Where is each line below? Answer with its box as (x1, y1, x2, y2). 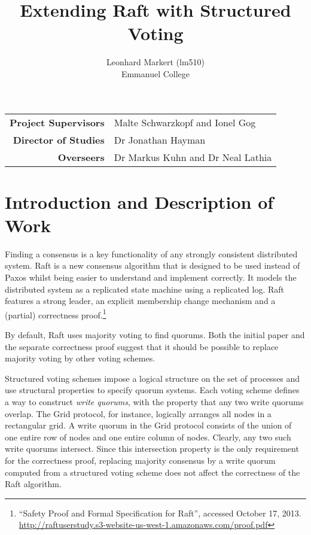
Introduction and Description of (5, 189, 274, 214)
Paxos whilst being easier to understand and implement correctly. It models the (5, 271, 297, 283)
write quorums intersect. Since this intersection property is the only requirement (5, 442, 299, 455)
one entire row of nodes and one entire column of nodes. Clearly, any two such (5, 430, 291, 443)
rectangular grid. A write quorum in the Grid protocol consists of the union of (5, 419, 292, 431)
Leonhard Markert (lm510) (106, 56, 205, 68)
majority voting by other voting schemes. (5, 352, 155, 364)
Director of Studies (13, 132, 105, 147)
